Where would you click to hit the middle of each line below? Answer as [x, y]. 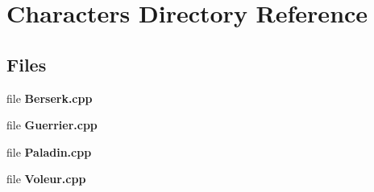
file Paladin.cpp [49, 151]
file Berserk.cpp [50, 98]
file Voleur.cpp [46, 179]
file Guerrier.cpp [52, 125]
